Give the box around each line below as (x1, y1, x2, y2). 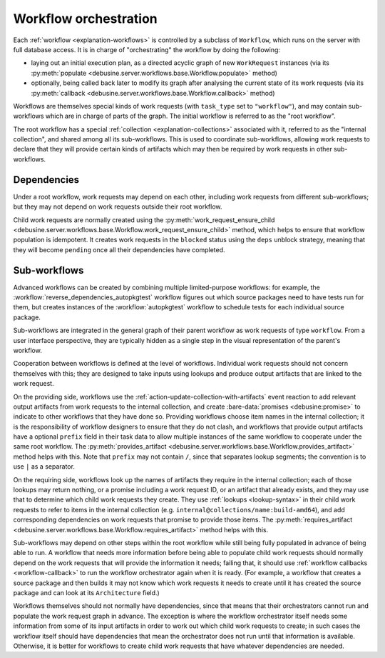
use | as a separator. (13, 462, 75, 471)
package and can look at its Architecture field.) (13, 588, 160, 597)
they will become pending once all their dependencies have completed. (13, 245, 225, 254)
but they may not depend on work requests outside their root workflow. (13, 202, 222, 211)
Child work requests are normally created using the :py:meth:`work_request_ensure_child (13, 215, 275, 224)
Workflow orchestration (13, 11, 158, 26)
